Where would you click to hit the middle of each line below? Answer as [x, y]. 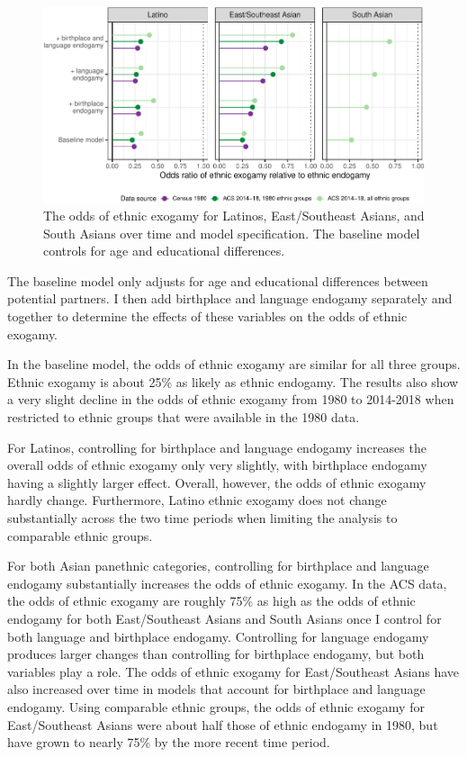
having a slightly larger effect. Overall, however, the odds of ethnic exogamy [217, 482]
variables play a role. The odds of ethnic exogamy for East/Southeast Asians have [233, 671]
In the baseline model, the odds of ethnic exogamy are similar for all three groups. [234, 364]
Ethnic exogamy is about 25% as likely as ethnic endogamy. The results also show [233, 381]
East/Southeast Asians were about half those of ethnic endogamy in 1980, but [223, 724]
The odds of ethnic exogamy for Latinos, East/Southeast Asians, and [234, 216]
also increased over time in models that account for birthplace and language [216, 689]
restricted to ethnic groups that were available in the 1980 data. [184, 417]
